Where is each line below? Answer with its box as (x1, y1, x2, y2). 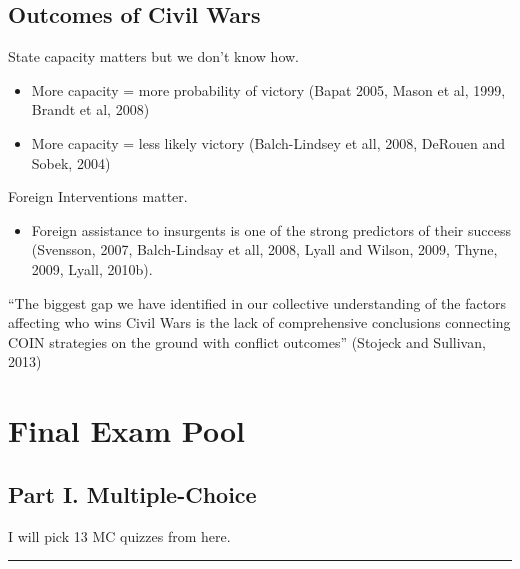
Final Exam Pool (8, 410, 245, 451)
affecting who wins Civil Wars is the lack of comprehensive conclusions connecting (8, 312, 511, 333)
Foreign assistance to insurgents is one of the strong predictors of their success (31, 219, 511, 240)
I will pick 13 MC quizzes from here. (8, 525, 231, 546)
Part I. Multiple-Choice (8, 478, 257, 509)
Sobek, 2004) (31, 152, 111, 173)
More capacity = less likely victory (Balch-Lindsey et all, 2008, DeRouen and (31, 132, 505, 153)
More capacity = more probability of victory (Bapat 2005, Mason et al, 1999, (31, 79, 506, 100)
